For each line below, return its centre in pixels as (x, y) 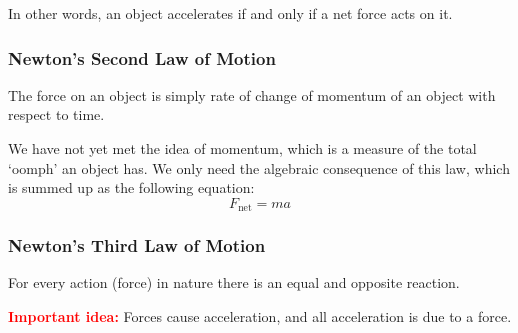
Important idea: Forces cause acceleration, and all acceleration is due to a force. (260, 316)
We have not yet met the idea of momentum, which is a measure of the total (242, 148)
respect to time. (56, 114)
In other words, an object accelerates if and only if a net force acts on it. (230, 13)
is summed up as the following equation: (131, 187)
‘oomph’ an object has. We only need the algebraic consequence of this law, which (259, 167)
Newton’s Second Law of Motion (142, 57)
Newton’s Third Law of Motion (137, 245)
